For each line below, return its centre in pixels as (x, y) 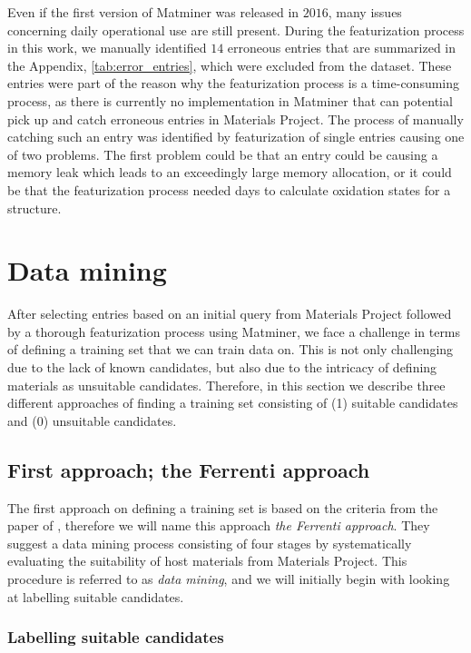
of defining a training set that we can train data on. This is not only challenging (231, 349)
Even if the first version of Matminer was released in (153, 12)
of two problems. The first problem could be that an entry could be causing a (223, 154)
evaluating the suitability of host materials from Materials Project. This (207, 561)
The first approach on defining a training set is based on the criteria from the (223, 507)
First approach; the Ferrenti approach (189, 469)
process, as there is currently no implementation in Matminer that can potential (230, 100)
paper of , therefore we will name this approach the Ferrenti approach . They (219, 525)
